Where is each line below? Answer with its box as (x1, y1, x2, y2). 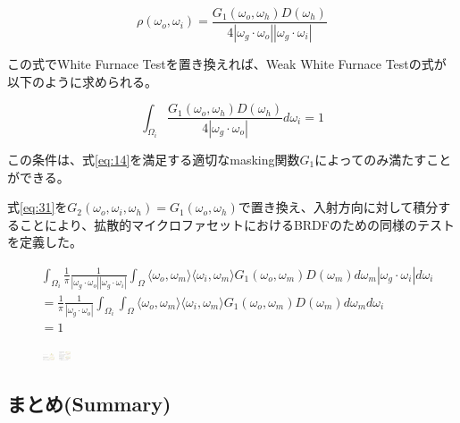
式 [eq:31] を (7, 198, 68, 216)
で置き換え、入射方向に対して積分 (238, 198, 439, 216)
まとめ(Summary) (7, 390, 171, 418)
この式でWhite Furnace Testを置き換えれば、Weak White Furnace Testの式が (7, 54, 447, 72)
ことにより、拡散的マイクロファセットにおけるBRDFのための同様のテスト (19, 215, 455, 233)
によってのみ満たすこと (314, 150, 452, 168)
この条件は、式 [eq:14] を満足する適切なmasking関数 (7, 150, 300, 168)
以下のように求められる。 (7, 72, 157, 90)
